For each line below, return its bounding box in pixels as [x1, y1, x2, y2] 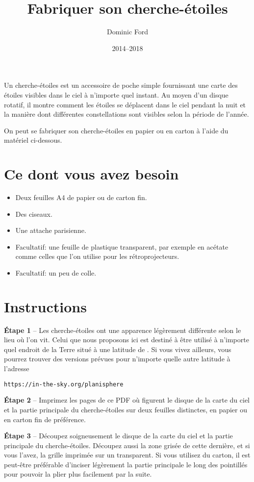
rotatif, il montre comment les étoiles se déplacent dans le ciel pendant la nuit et [4, 99, 246, 109]
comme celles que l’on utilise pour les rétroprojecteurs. [15, 251, 179, 261]
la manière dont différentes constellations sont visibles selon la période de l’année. [4, 109, 249, 119]
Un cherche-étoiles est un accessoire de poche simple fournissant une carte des [4, 80, 238, 90]
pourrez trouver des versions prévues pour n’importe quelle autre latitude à [4, 354, 230, 364]
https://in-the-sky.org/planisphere [4, 381, 124, 388]
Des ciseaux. [15, 208, 52, 219]
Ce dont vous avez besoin [4, 164, 179, 184]
